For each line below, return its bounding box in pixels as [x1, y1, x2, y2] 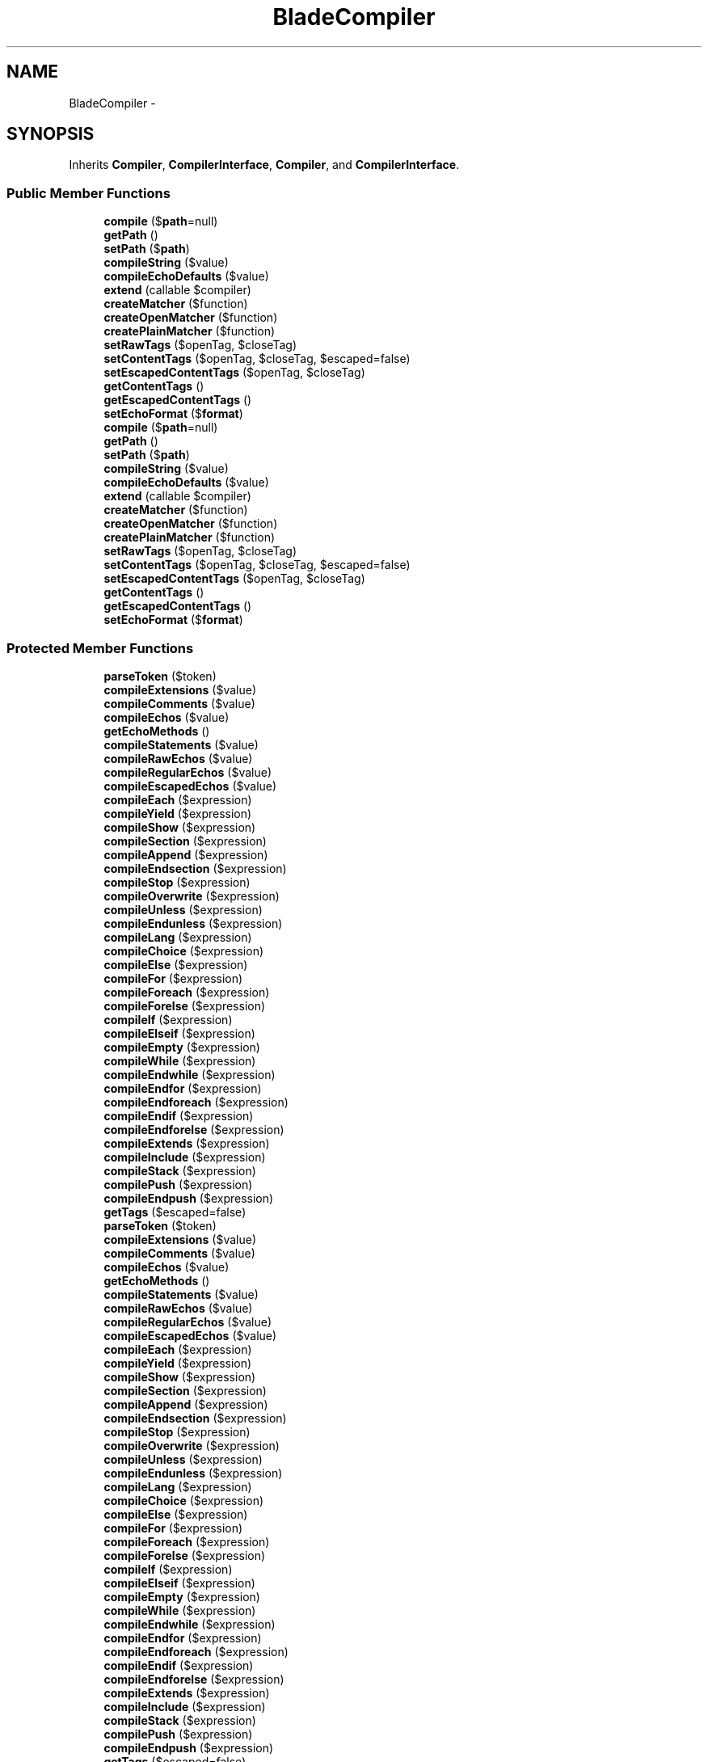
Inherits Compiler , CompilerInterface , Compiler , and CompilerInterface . [69, 158, 460, 172]
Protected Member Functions [6, 639, 194, 656]
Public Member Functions [6, 184, 171, 201]
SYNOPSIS [6, 124, 95, 145]
